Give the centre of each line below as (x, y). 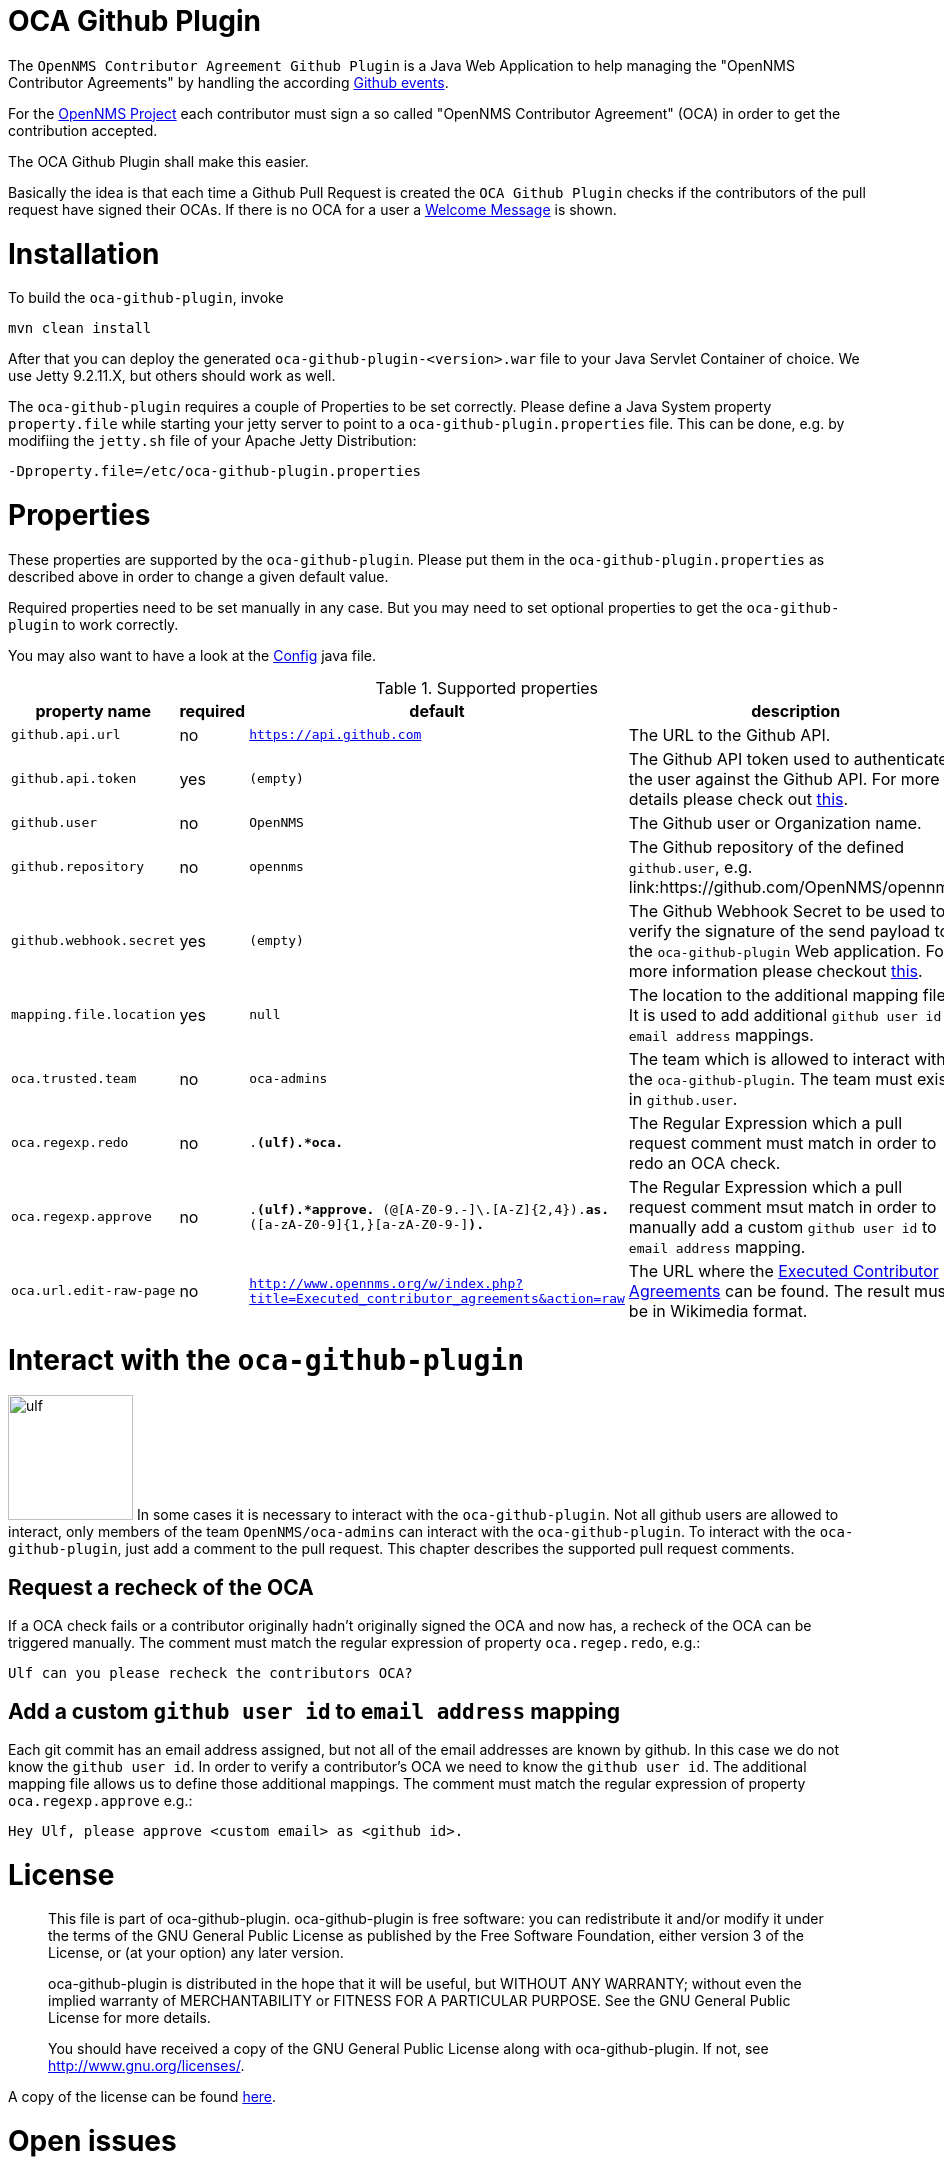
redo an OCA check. (704, 1162)
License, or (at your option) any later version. (196, 1953)
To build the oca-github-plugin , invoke (146, 298)
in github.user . (683, 1098)
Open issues (92, 2141)
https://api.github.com (335, 735)
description (796, 710)
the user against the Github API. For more (784, 778)
